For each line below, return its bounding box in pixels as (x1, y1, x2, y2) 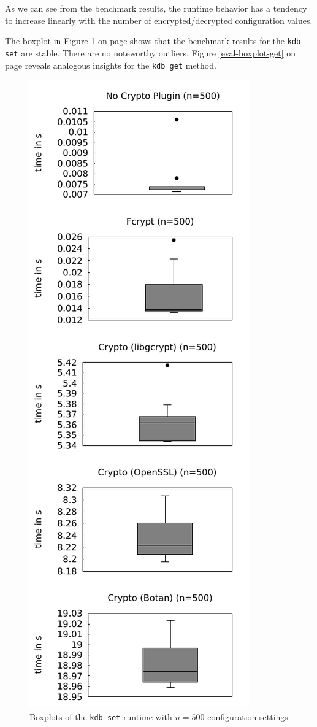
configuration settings (207, 710, 288, 723)
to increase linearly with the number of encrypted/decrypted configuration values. (5, 13, 313, 26)
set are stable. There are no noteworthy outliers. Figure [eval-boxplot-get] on (5, 46, 296, 59)
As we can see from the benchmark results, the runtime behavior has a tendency (5, 2, 307, 14)
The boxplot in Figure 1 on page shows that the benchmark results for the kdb (5, 34, 301, 47)
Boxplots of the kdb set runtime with (29, 710, 172, 723)
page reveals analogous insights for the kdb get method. (5, 58, 216, 71)
